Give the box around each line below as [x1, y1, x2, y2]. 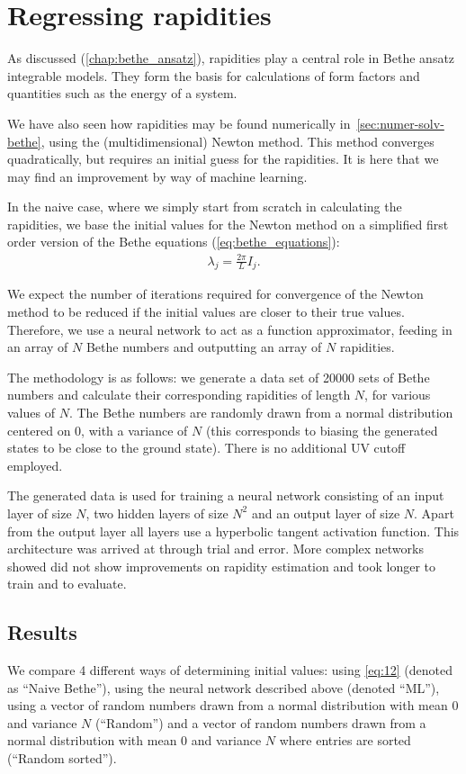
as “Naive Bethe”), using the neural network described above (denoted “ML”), [7, 678, 440, 697]
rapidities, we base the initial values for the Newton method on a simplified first [7, 214, 449, 233]
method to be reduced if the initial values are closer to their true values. [7, 302, 405, 320]
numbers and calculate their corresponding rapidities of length [7, 385, 351, 404]
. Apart [414, 503, 454, 522]
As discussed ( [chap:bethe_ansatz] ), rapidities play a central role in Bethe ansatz [7, 49, 455, 67]
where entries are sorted [279, 731, 411, 750]
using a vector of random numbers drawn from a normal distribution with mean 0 [7, 696, 459, 715]
